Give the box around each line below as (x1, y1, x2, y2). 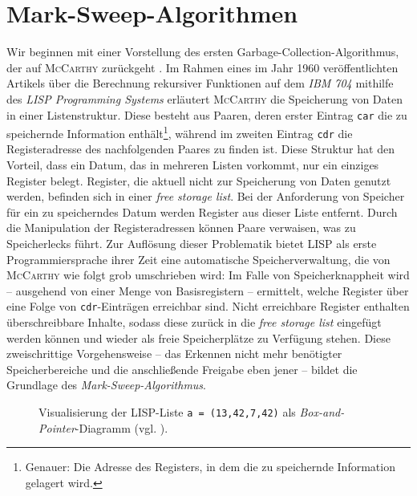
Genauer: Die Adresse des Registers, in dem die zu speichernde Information (25, 458, 395, 475)
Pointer (38, 419, 75, 436)
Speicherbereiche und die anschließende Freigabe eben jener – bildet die (6, 360, 358, 377)
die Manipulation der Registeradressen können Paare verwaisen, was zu (6, 219, 356, 236)
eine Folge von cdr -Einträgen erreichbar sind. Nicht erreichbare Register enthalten (6, 298, 410, 315)
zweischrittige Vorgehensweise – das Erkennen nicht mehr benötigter (6, 345, 342, 362)
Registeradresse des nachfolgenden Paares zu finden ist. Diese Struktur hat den (6, 140, 395, 157)
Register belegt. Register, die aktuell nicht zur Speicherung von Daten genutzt (6, 172, 391, 189)
